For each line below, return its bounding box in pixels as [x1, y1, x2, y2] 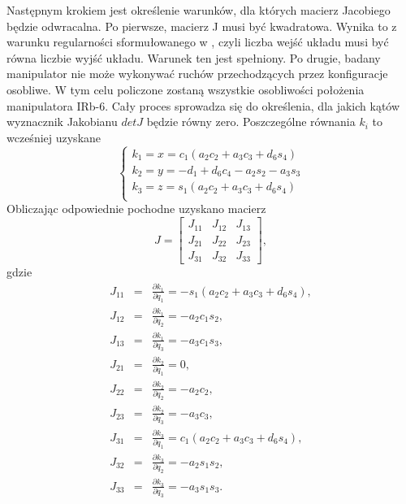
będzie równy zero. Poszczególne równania [146, 113, 356, 130]
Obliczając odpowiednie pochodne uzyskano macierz [6, 200, 266, 217]
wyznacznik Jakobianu [6, 113, 118, 130]
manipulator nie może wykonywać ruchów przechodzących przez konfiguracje [6, 65, 388, 82]
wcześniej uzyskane [6, 128, 101, 146]
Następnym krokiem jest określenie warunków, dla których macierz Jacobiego [6, 2, 391, 18]
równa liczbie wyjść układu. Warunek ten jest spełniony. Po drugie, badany [6, 49, 381, 66]
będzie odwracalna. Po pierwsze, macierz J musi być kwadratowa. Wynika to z [6, 17, 397, 34]
